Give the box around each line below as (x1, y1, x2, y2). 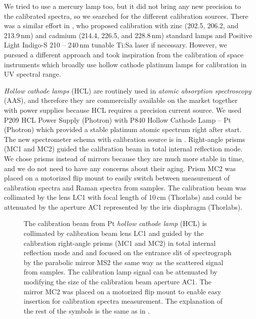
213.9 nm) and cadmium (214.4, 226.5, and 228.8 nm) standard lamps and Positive (4, 30, 253, 40)
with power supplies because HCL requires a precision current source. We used (4, 104, 242, 115)
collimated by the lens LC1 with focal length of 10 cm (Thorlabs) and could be (4, 192, 242, 202)
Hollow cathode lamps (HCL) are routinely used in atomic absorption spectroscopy (4, 85, 252, 95)
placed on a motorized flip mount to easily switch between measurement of (4, 173, 230, 183)
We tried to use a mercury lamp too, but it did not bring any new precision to (4, 1, 241, 11)
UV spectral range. (4, 69, 61, 79)
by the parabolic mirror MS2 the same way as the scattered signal (24, 257, 223, 267)
